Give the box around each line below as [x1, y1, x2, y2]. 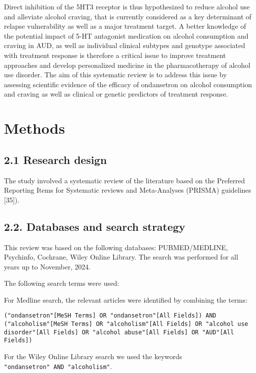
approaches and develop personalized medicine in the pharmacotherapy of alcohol [4, 59, 251, 70]
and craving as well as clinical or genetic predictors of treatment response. [4, 89, 228, 99]
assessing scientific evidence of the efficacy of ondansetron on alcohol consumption [4, 79, 252, 89]
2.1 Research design [4, 152, 107, 167]
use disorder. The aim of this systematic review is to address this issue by [4, 69, 227, 80]
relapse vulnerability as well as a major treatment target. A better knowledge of [4, 21, 246, 31]
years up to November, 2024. [4, 261, 91, 271]
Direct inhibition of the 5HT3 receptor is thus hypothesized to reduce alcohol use [4, 1, 250, 11]
